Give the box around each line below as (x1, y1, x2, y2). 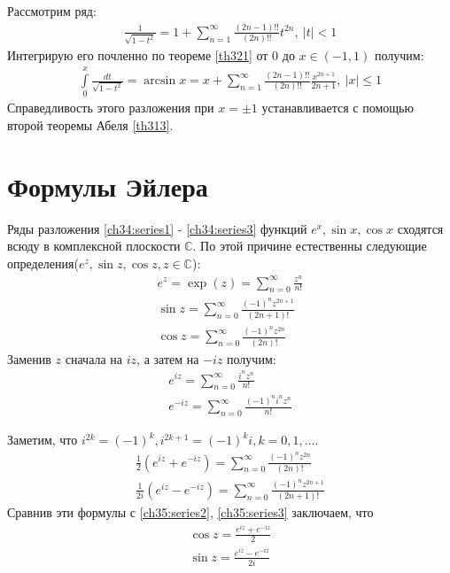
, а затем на (136, 349, 199, 368)
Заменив (7, 349, 51, 368)
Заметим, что (7, 430, 78, 449)
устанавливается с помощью (261, 98, 414, 117)
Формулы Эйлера (7, 167, 208, 204)
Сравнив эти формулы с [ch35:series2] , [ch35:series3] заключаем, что (7, 503, 374, 522)
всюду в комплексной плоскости (7, 236, 181, 255)
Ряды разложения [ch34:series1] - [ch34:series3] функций (7, 219, 307, 237)
